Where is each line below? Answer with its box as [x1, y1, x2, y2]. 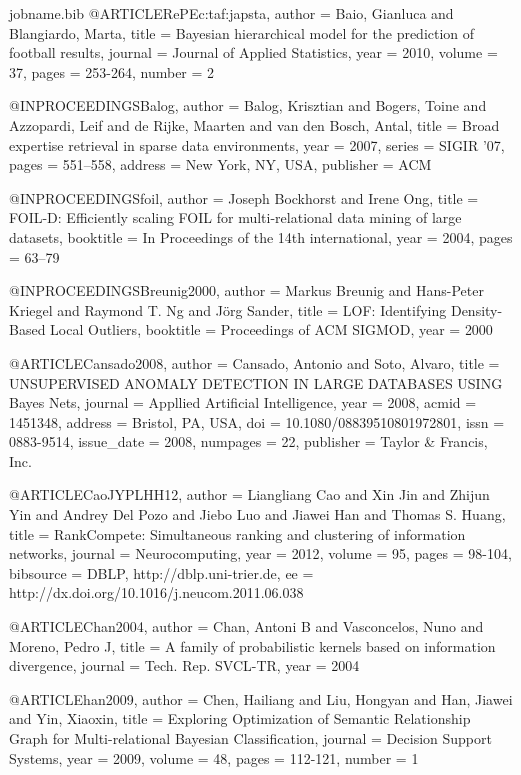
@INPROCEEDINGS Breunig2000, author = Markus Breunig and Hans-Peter [9, 280, 484, 301]
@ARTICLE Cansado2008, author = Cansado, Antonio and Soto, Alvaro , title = [9, 352, 500, 373]
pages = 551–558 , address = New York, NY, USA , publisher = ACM [9, 154, 432, 175]
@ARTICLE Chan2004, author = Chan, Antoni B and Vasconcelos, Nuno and [9, 616, 484, 637]
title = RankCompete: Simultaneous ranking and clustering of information [9, 523, 466, 544]
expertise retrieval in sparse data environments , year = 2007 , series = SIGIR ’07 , [9, 134, 505, 155]
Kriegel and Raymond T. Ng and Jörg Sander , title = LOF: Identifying [9, 299, 447, 320]
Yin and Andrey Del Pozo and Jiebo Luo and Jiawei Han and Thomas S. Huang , [9, 504, 506, 525]
